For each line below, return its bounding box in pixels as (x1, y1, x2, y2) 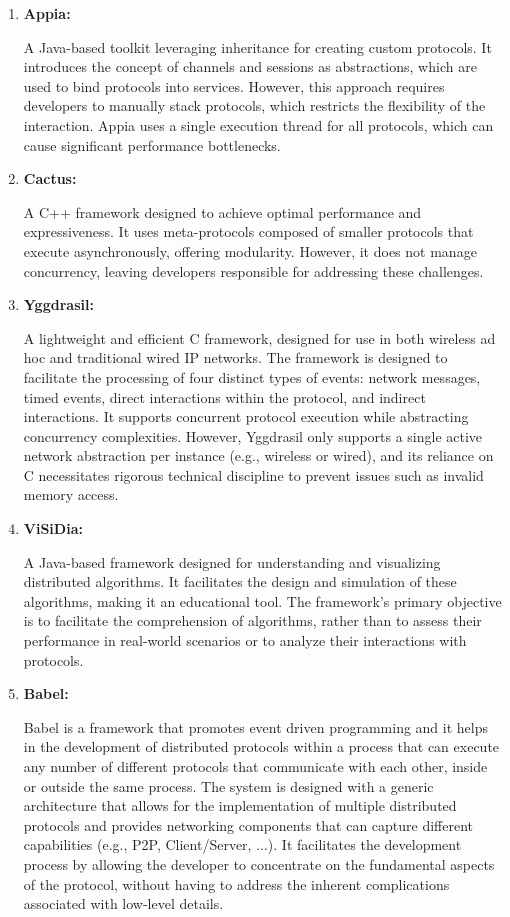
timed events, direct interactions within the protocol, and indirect (23, 386, 426, 407)
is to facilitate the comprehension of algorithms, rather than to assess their (23, 610, 482, 631)
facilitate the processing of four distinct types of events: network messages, (23, 366, 481, 387)
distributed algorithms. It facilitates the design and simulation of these (23, 571, 457, 592)
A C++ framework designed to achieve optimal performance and (23, 201, 422, 222)
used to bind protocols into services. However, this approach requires (23, 75, 445, 96)
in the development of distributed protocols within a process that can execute (23, 736, 500, 757)
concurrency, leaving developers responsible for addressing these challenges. (23, 260, 484, 281)
